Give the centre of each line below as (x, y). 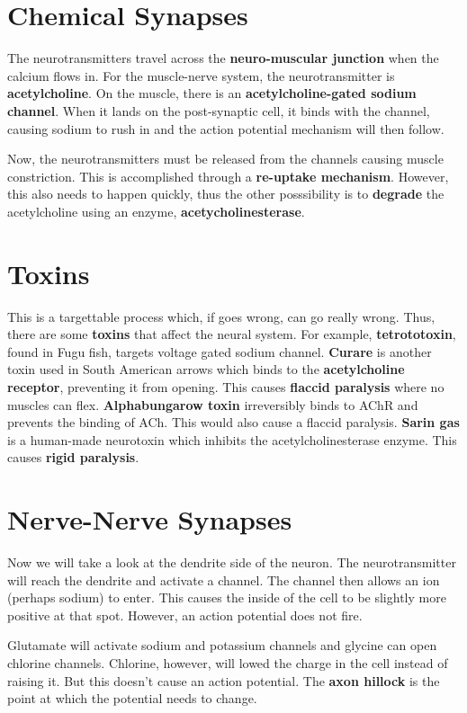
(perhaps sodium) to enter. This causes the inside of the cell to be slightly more (227, 597)
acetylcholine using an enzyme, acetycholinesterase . (156, 211)
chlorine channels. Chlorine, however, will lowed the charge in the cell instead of (228, 663)
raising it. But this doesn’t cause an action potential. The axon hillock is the (224, 680)
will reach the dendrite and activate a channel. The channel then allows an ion (224, 579)
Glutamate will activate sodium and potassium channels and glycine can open (222, 645)
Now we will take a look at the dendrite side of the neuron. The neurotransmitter (232, 562)
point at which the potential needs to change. (132, 698)
